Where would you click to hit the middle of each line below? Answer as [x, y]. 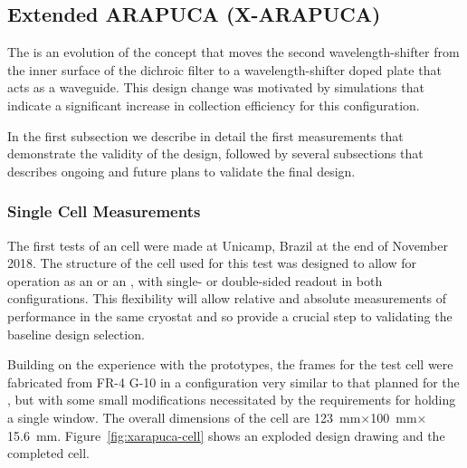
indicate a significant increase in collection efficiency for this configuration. [214, 105]
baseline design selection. [76, 334]
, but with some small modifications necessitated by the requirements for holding [232, 400]
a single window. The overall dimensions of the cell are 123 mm [184, 417]
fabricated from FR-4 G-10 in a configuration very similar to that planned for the [233, 382]
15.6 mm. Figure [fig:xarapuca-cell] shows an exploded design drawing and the [226, 435]
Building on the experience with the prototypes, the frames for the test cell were [230, 364]
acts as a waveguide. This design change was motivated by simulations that [216, 87]
